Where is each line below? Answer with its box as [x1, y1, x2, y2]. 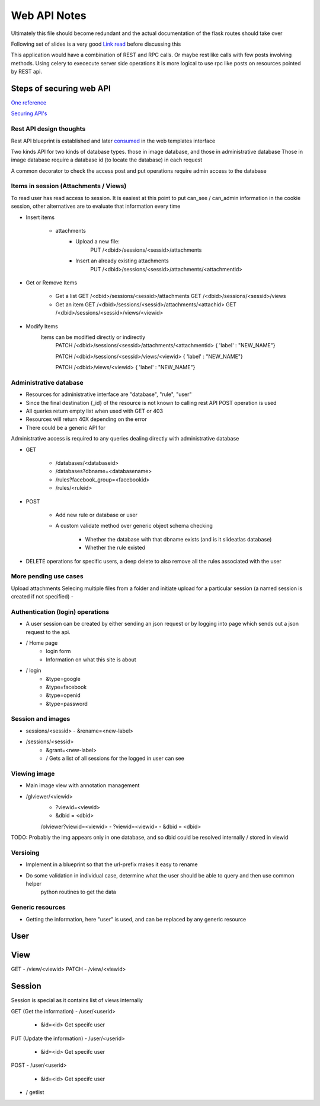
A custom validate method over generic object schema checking [55, 522, 213, 530]
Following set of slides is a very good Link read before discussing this [11, 40, 181, 47]
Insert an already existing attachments [75, 257, 169, 264]
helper [25, 880, 41, 888]
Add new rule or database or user [55, 511, 137, 518]
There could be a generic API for [25, 424, 106, 431]
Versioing [11, 848, 40, 857]
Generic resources [11, 903, 66, 911]
